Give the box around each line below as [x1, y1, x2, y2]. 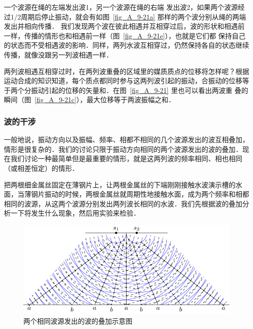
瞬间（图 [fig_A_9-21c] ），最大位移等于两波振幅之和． [4, 94, 175, 105]
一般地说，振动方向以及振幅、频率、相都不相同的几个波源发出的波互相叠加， [4, 134, 249, 145]
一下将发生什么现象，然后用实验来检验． [10, 208, 140, 218]
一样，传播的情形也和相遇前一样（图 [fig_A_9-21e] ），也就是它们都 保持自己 [4, 30, 246, 40]
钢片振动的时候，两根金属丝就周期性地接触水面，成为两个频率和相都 [31, 189, 249, 199]
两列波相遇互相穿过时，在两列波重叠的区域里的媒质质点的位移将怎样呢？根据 [4, 66, 249, 76]
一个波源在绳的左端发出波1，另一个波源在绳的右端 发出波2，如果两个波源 [4, 2, 238, 12]
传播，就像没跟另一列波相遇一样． [4, 49, 113, 59]
